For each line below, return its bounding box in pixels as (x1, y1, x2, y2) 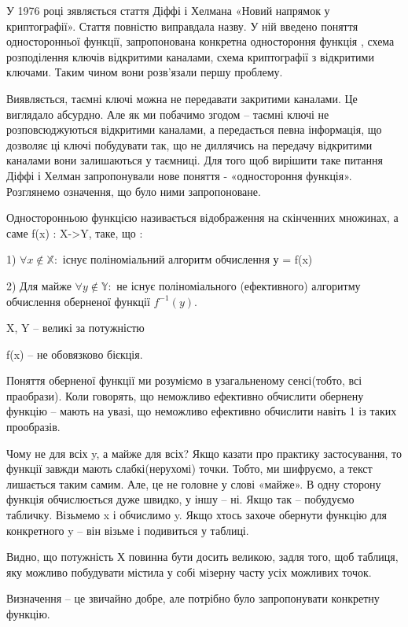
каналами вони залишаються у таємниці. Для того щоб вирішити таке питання (6, 152, 383, 168)
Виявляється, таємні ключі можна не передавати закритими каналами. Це (6, 90, 358, 106)
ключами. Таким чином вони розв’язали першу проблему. (6, 64, 283, 80)
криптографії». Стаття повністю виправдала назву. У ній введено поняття (6, 17, 358, 34)
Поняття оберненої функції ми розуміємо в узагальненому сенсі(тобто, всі (6, 372, 362, 389)
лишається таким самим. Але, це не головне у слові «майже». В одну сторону (6, 475, 381, 492)
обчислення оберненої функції (6, 293, 150, 309)
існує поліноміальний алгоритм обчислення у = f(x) (62, 251, 313, 267)
